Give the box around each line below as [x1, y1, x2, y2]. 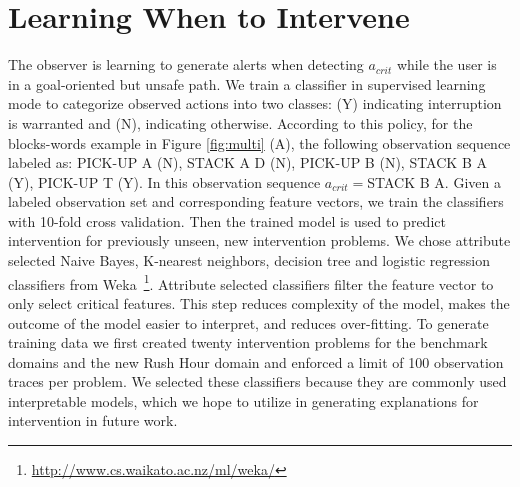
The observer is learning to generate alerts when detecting [8, 54, 364, 75]
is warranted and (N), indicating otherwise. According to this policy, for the [8, 112, 473, 133]
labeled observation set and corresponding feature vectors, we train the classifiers [8, 191, 504, 212]
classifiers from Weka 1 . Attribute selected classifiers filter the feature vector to [8, 270, 494, 294]
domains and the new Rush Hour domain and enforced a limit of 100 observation [8, 351, 504, 372]
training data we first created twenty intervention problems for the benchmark [8, 332, 488, 353]
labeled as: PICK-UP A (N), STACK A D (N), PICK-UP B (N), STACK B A [8, 152, 487, 173]
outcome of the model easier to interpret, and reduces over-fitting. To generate [8, 312, 489, 333]
